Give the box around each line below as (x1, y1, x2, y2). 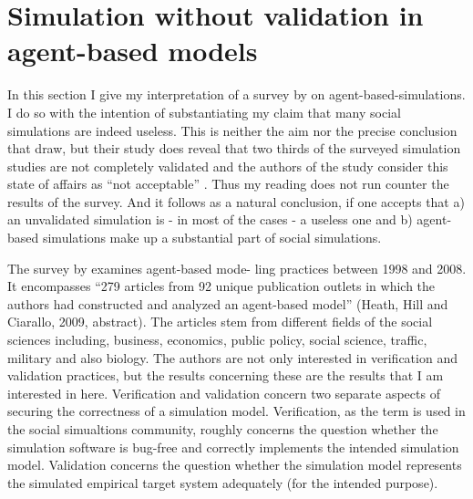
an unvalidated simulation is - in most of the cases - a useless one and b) (7, 210, 413, 229)
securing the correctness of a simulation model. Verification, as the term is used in (7, 401, 466, 421)
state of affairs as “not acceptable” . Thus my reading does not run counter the (7, 174, 449, 193)
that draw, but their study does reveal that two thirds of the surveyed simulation (7, 139, 461, 158)
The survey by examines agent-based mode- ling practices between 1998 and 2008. (7, 258, 467, 277)
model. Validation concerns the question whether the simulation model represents (7, 455, 462, 474)
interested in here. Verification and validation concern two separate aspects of (7, 383, 440, 402)
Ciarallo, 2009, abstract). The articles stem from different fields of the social (7, 312, 433, 331)
